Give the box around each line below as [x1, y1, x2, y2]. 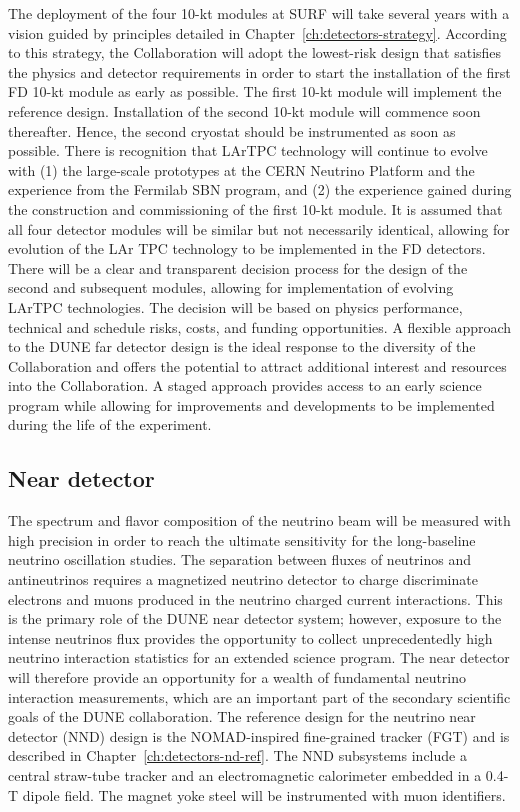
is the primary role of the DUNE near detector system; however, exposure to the [8, 608, 502, 629]
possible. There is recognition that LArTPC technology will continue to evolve [8, 140, 488, 161]
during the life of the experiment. [8, 414, 212, 435]
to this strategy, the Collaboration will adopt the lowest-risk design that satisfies [8, 42, 502, 63]
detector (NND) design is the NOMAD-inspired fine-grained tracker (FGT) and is [8, 725, 510, 746]
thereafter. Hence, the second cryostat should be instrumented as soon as [8, 120, 456, 141]
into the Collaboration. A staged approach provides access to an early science [8, 375, 482, 396]
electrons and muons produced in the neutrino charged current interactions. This [8, 588, 503, 609]
